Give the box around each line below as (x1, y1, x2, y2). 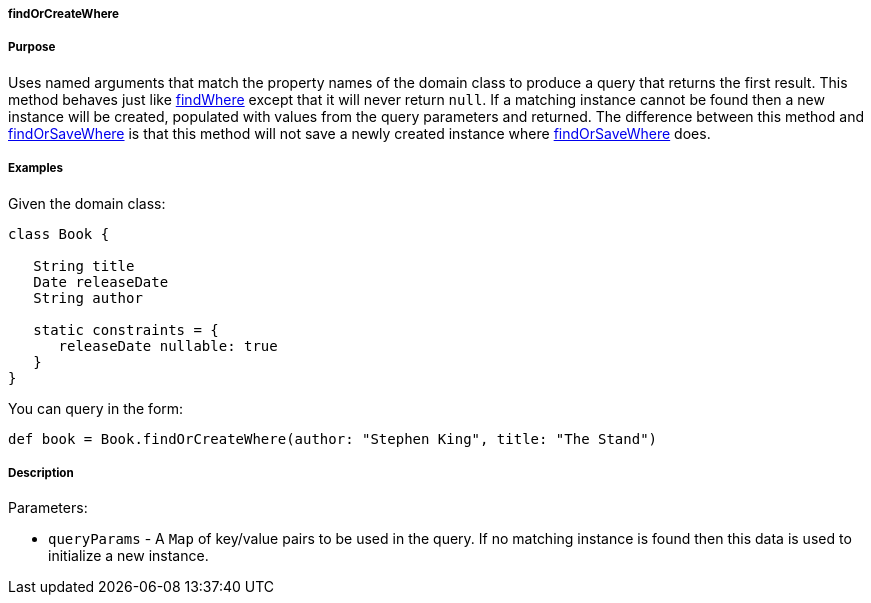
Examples (8, 161, 63, 176)
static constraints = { (33, 321, 219, 338)
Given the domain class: (8, 194, 166, 212)
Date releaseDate (33, 273, 169, 290)
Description (8, 465, 74, 480)
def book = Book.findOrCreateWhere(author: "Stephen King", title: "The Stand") (8, 430, 658, 447)
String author (33, 289, 143, 306)
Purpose (8, 40, 56, 55)
